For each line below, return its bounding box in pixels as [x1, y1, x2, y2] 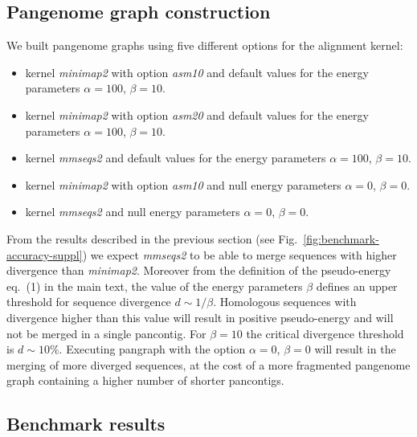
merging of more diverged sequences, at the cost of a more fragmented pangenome [6, 356, 411, 373]
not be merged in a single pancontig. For [6, 325, 206, 341]
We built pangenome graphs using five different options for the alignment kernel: [6, 37, 403, 54]
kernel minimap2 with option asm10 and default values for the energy [25, 63, 369, 80]
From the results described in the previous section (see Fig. [6, 230, 298, 247]
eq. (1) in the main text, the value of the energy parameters [6, 277, 303, 294]
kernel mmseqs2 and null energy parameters [25, 203, 240, 220]
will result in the [314, 341, 396, 357]
